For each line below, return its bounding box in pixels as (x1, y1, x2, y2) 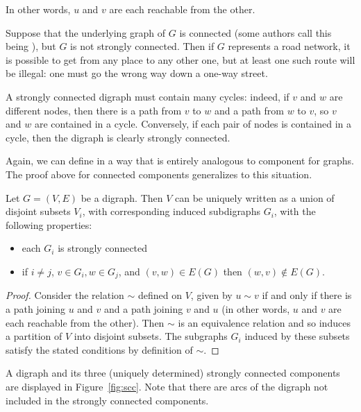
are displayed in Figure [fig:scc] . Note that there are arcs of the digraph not (6, 379, 328, 393)
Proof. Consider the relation (6, 288, 124, 302)
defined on (137, 288, 183, 302)
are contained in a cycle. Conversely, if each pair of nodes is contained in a (34, 117, 352, 131)
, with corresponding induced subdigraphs (82, 204, 260, 218)
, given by (190, 288, 233, 302)
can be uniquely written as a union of (175, 190, 335, 205)
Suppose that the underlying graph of (6, 25, 166, 40)
